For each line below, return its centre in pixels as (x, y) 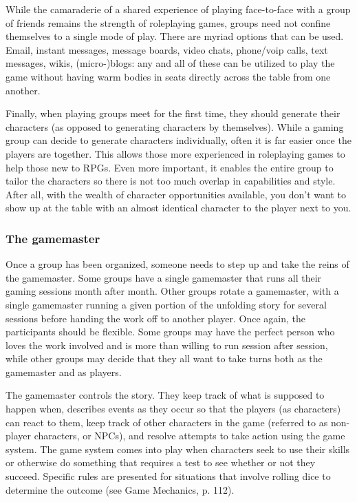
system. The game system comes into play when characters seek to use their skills (178, 449)
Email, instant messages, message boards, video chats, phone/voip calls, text (167, 49)
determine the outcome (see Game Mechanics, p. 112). (120, 489)
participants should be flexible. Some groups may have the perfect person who (170, 332)
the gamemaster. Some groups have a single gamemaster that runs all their (164, 277)
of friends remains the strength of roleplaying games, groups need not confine (168, 22)
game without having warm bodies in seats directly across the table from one (168, 76)
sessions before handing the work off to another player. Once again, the (156, 318)
